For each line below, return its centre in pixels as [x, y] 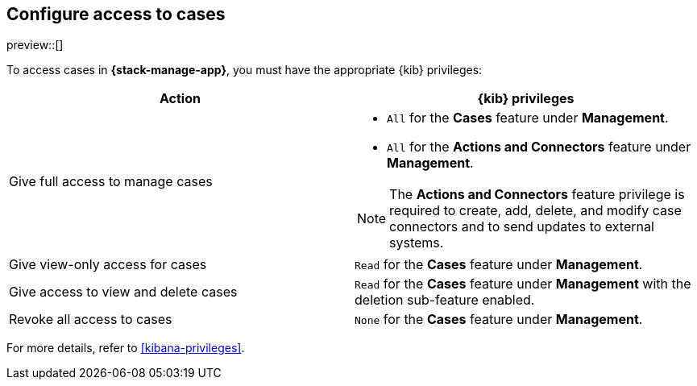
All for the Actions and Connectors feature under [539, 147]
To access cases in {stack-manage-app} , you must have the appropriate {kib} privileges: [245, 70]
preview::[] [35, 45]
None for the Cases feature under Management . [499, 320]
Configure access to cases [116, 14]
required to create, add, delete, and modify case [535, 211]
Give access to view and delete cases [123, 292]
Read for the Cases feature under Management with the [523, 284]
